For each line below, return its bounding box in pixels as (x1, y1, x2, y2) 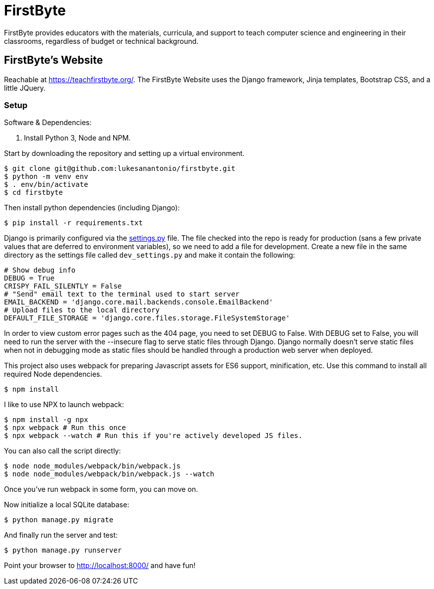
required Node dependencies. (4, 370, 102, 379)
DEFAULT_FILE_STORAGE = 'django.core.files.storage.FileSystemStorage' (4, 314, 290, 322)
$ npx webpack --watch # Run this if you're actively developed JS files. (4, 432, 303, 440)
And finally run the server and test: (4, 531, 118, 540)
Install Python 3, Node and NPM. (24, 134, 131, 143)
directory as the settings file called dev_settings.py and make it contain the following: (4, 251, 295, 260)
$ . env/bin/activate (4, 180, 88, 189)
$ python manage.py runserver (4, 546, 122, 555)
